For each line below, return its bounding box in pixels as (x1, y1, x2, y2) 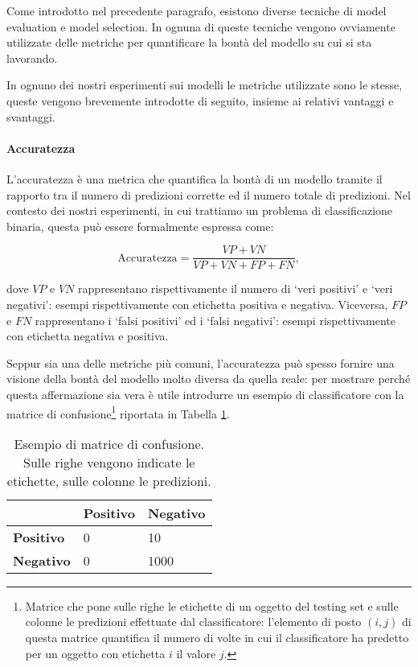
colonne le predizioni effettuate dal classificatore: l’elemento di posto (25, 613, 362, 630)
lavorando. (6, 49, 58, 66)
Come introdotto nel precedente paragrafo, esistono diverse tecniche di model (6, 2, 387, 19)
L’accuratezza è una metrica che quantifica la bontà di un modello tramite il (6, 170, 383, 187)
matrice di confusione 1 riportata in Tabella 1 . (6, 402, 230, 422)
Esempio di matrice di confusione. (14, 434, 205, 453)
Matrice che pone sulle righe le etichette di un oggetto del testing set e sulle (25, 597, 399, 614)
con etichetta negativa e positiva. (6, 327, 169, 344)
